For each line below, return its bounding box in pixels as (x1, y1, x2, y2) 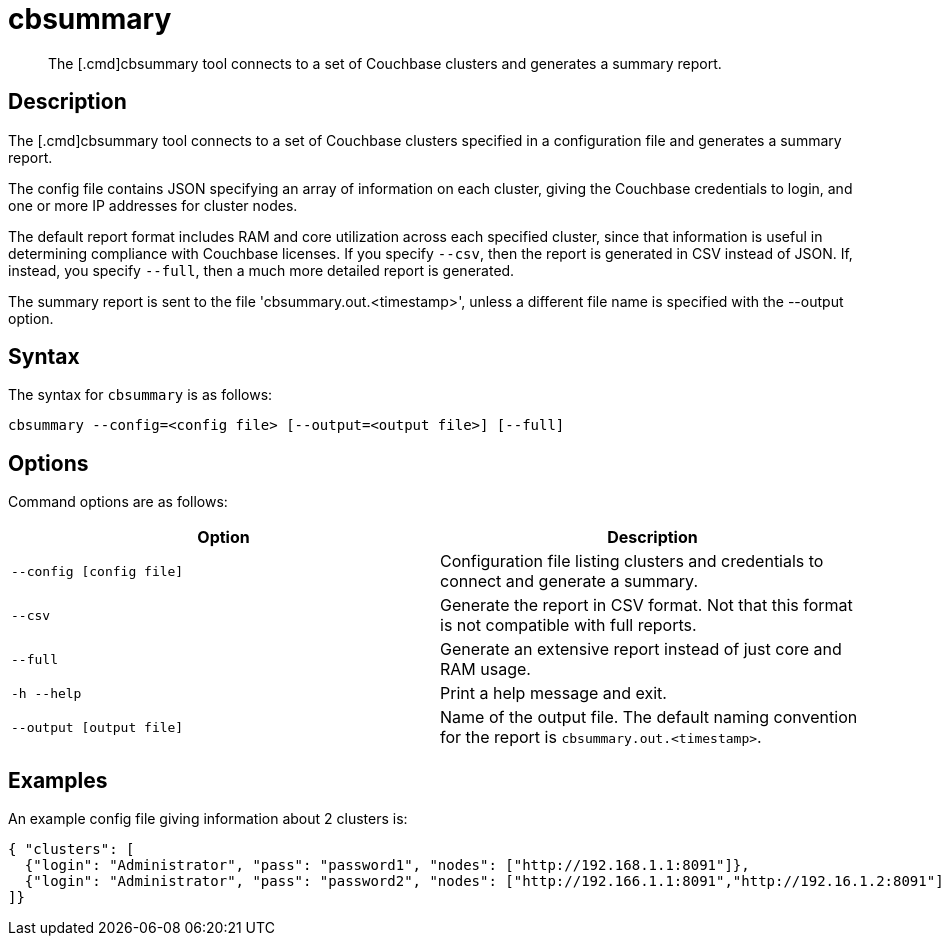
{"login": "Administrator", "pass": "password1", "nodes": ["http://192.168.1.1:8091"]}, (24, 857, 750, 874)
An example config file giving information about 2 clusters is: (8, 810, 408, 828)
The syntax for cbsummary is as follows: (8, 386, 273, 404)
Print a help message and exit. (440, 683, 667, 704)
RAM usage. (440, 659, 531, 680)
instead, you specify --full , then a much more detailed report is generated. (8, 261, 515, 279)
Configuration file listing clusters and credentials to (440, 551, 824, 572)
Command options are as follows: (8, 493, 228, 511)
